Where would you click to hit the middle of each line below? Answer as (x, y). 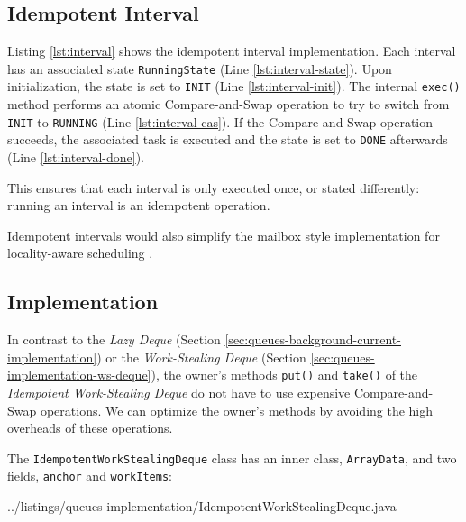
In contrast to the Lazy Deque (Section (114, 339)
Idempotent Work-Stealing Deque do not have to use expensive (179, 393)
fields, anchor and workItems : (90, 476)
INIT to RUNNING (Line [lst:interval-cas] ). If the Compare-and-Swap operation (220, 121)
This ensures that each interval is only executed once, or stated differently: (214, 187)
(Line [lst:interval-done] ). (76, 157)
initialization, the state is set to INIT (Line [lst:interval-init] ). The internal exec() (234, 86)
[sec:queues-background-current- (313, 339)
